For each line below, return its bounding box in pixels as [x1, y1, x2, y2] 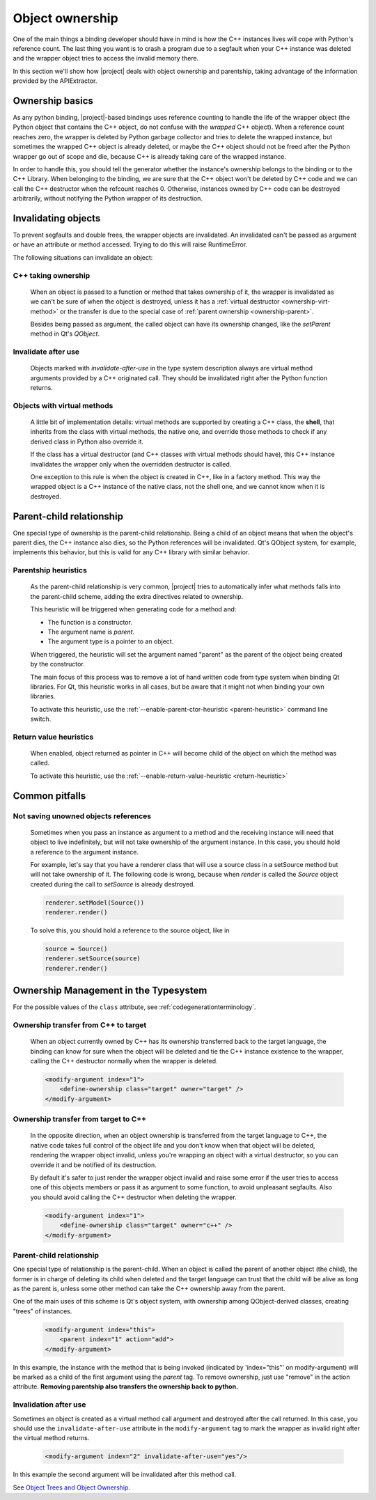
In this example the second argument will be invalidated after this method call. [13, 1470, 237, 1479]
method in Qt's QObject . [30, 329, 100, 338]
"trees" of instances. [13, 1306, 72, 1315]
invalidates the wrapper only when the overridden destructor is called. [30, 460, 232, 468]
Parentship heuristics [13, 565, 87, 575]
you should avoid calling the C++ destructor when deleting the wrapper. [30, 1193, 237, 1201]
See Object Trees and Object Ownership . [13, 1483, 131, 1492]
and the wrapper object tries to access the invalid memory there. [13, 54, 199, 63]
